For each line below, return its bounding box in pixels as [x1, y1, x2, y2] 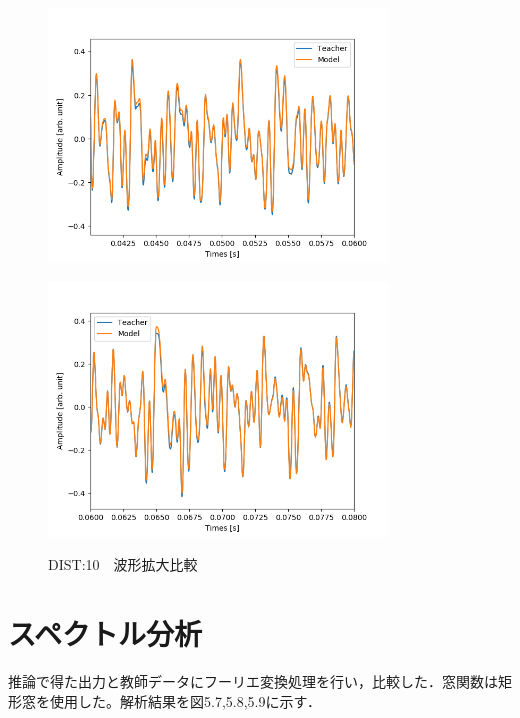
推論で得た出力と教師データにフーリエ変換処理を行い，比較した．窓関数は [8, 671, 498, 692]
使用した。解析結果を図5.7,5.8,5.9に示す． [49, 690, 321, 711]
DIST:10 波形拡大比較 [48, 554, 198, 575]
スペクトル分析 [8, 613, 203, 654]
